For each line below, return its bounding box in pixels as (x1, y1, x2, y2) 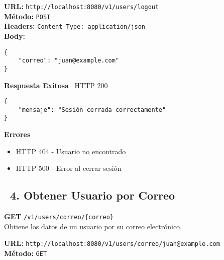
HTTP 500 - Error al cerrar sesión (16, 163, 122, 173)
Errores (4, 129, 31, 140)
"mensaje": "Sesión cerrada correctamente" (18, 106, 166, 113)
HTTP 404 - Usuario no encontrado (16, 146, 126, 156)
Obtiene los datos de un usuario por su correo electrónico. (4, 221, 182, 231)
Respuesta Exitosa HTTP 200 (4, 80, 108, 90)
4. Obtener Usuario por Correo (10, 187, 175, 203)
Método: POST (4, 11, 51, 21)
